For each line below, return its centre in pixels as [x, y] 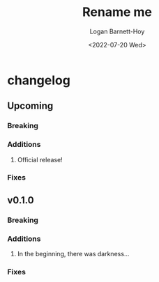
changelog [39, 80]
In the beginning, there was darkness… [73, 254]
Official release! [40, 159]
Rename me [117, 12]
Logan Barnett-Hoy [117, 31]
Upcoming [30, 106]
